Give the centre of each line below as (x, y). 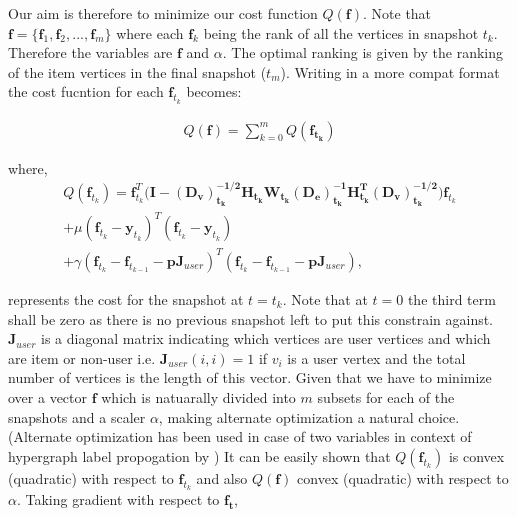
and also (222, 477)
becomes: (214, 91)
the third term (451, 299)
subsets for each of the (386, 396)
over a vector (48, 396)
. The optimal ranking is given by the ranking (362, 52)
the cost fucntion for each (86, 91)
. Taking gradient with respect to (118, 498)
